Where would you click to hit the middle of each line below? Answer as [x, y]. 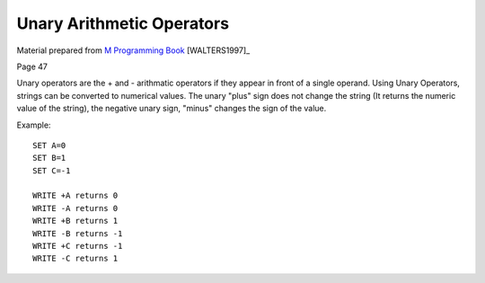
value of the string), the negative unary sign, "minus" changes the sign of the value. [172, 109]
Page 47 [32, 66]
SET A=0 [49, 145]
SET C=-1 [52, 170]
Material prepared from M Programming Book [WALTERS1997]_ [133, 50]
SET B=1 [49, 158]
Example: [34, 125]
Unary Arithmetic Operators [123, 23]
